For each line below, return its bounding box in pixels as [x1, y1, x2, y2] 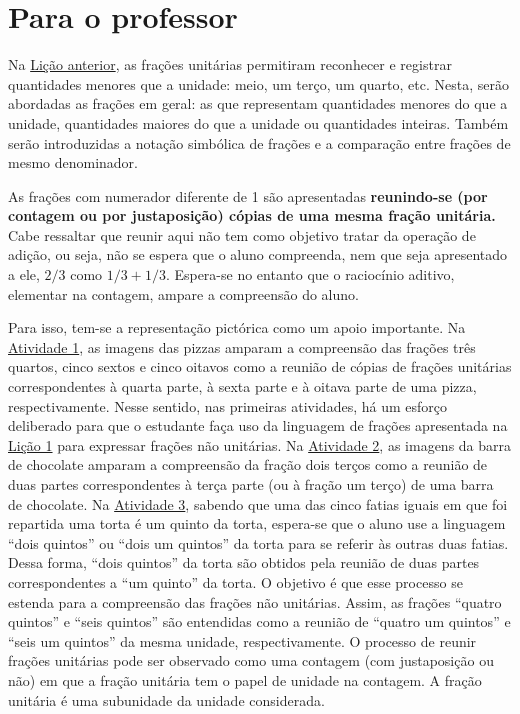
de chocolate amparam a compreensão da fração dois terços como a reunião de [8, 454, 488, 475]
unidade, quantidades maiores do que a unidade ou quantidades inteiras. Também [8, 112, 509, 133]
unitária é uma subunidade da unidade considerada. [8, 689, 325, 710]
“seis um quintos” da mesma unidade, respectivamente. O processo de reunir [8, 630, 477, 651]
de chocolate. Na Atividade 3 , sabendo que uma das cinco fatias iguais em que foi [8, 493, 508, 514]
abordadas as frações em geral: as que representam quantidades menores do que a [8, 93, 508, 114]
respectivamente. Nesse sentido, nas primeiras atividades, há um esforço [8, 395, 447, 416]
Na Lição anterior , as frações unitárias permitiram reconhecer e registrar [8, 54, 452, 75]
